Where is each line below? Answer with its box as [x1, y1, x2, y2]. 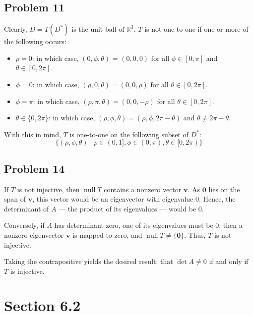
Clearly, [4, 24, 27, 34]
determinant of [4, 203, 49, 213]
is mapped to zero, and [72, 229, 142, 240]
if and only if [209, 256, 249, 266]
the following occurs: [4, 36, 66, 47]
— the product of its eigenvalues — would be [59, 203, 196, 213]
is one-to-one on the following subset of [69, 129, 189, 139]
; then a [219, 220, 243, 230]
